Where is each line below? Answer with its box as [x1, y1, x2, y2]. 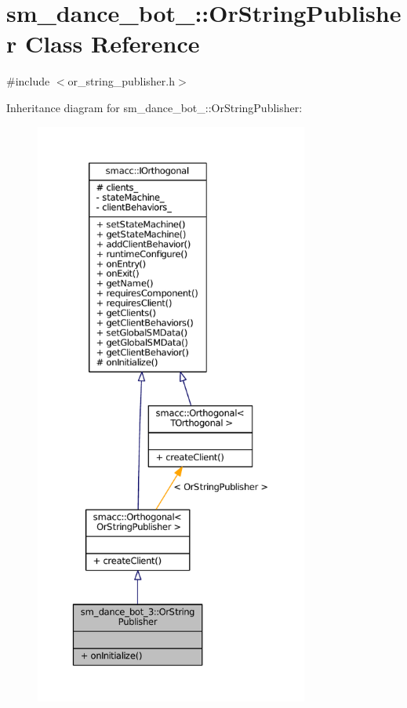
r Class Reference [6, 27, 200, 60]
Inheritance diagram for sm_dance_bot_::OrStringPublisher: [6, 99, 303, 115]
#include [6, 73, 50, 89]
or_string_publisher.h [67, 73, 175, 89]
